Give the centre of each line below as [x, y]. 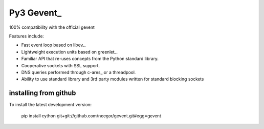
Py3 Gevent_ [35, 13]
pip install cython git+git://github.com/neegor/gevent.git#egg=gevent [91, 116]
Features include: [26, 36]
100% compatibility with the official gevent [52, 27]
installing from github [43, 93]
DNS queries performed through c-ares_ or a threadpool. [79, 72]
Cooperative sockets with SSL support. [61, 65]
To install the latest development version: [50, 105]
